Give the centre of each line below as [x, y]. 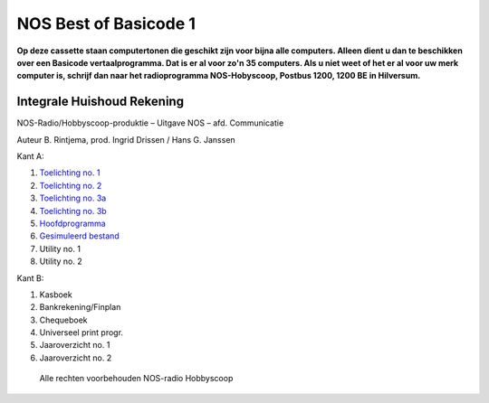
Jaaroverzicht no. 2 [76, 358]
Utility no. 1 [60, 248]
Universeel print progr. [81, 333]
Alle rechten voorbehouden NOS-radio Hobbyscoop [136, 379]
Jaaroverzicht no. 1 [75, 345]
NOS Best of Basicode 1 [106, 23]
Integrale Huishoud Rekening [101, 102]
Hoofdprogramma [72, 223]
